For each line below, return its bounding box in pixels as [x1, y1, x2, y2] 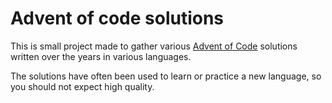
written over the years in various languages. [10, 50, 192, 62]
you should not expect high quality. [10, 80, 155, 92]
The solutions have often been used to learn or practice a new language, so [10, 70, 322, 82]
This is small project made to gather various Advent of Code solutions [10, 40, 298, 52]
